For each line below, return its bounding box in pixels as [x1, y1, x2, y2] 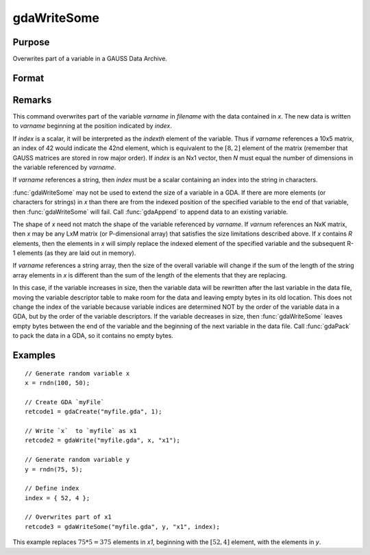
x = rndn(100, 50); [25, 379, 90, 386]
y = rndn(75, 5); [25, 465, 83, 473]
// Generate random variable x [25, 369, 130, 377]
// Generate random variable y [25, 456, 130, 464]
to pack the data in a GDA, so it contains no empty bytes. [12, 332, 174, 340]
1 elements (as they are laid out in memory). [12, 249, 136, 257]
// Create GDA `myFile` [25, 398, 105, 406]
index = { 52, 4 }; [25, 494, 90, 502]
